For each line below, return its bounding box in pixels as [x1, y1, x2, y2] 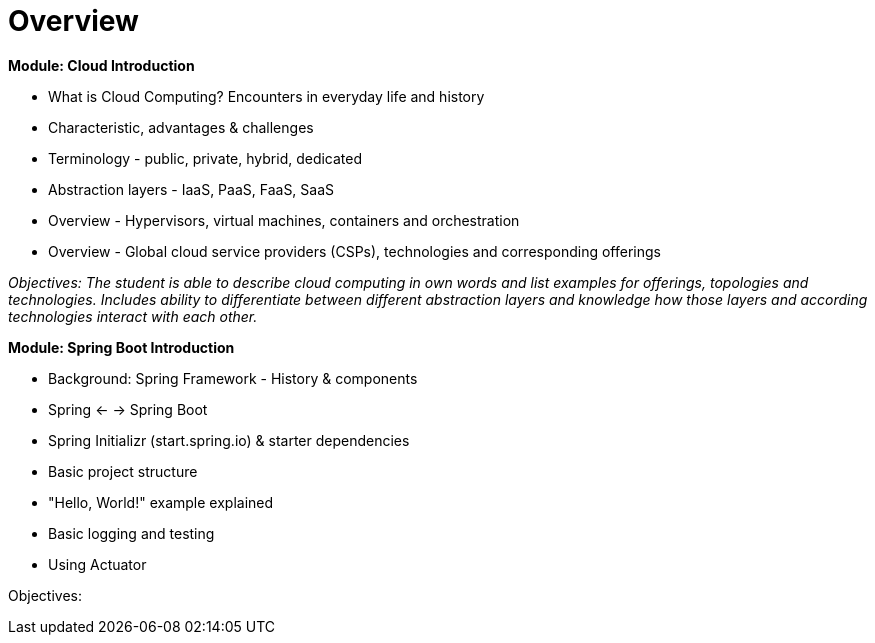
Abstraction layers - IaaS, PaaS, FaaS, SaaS [48, 180, 335, 198]
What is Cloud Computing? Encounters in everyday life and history [48, 87, 485, 105]
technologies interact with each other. [8, 307, 258, 325]
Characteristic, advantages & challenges [48, 118, 314, 136]
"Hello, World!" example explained [48, 493, 274, 511]
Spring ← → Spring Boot [48, 400, 208, 418]
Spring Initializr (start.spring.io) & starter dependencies [48, 431, 410, 449]
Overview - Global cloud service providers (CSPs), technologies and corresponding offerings [48, 242, 661, 260]
